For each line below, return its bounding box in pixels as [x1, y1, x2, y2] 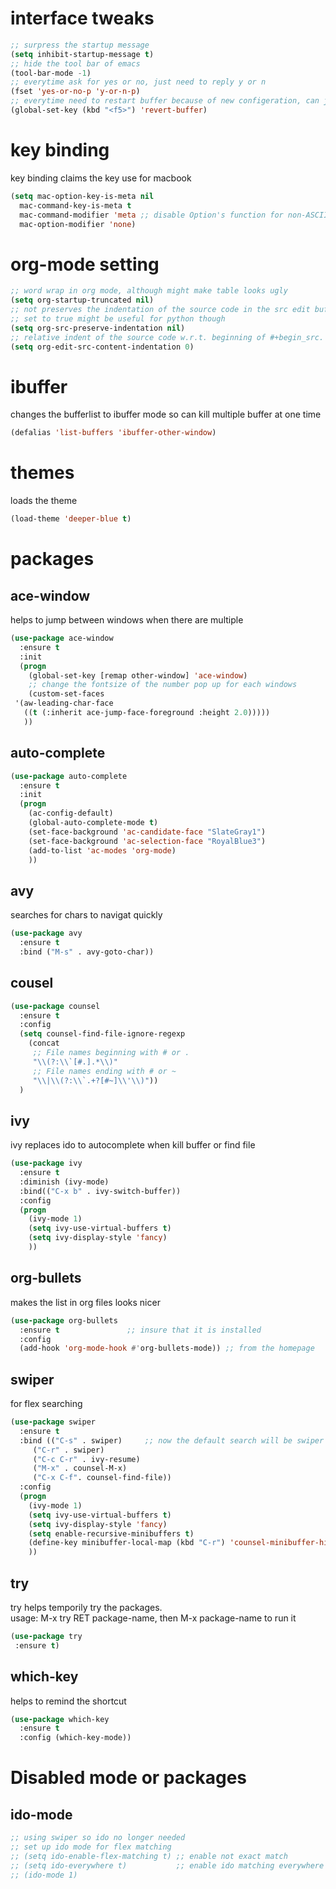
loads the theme [10, 495, 78, 507]
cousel [10, 975, 54, 992]
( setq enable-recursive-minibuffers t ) [28, 1528, 195, 1539]
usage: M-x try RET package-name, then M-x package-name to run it [10, 1612, 297, 1624]
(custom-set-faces [28, 689, 105, 699]
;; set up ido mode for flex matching [10, 1842, 172, 1852]
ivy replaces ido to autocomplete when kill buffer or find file [10, 1139, 256, 1151]
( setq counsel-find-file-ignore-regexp [19, 1029, 186, 1039]
